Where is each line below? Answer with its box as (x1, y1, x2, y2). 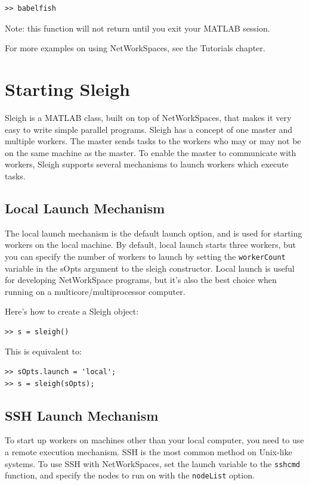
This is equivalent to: (5, 345, 82, 357)
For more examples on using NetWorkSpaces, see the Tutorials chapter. (5, 42, 265, 54)
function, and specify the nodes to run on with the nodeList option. (5, 469, 255, 481)
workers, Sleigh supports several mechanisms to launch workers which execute (5, 158, 289, 170)
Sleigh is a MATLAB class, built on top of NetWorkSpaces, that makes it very (5, 111, 292, 123)
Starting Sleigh (5, 76, 131, 101)
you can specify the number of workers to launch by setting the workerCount (5, 250, 286, 262)
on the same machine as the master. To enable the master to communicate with (5, 146, 296, 158)
